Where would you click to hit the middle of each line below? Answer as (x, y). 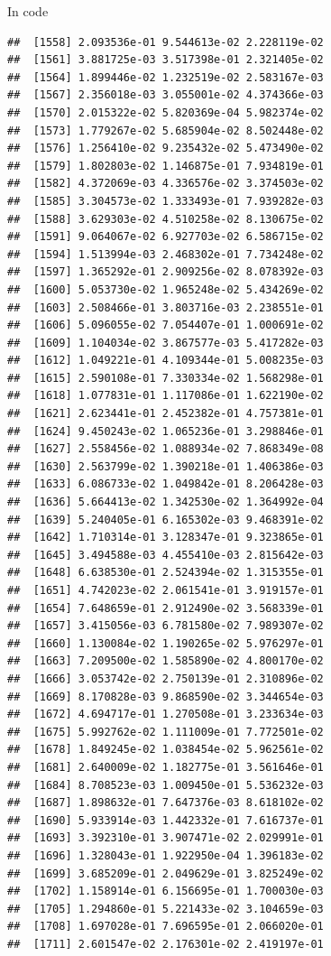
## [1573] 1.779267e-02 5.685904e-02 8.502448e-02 (165, 130)
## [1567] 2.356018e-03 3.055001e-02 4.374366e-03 (165, 95)
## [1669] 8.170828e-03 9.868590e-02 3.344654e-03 (165, 696)
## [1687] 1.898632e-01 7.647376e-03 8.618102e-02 (165, 803)
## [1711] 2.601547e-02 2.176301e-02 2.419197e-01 (165, 944)
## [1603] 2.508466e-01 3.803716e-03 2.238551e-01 (165, 307)
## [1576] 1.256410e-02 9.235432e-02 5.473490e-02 (165, 149)
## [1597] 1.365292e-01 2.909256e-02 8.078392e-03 (165, 272)
